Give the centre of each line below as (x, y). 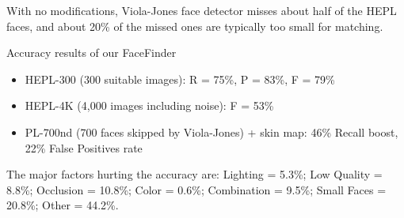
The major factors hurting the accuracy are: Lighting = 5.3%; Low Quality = (194, 174)
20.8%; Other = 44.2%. (63, 205)
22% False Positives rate (84, 147)
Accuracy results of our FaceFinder (91, 53)
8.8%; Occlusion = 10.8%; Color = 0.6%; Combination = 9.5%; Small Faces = (196, 189)
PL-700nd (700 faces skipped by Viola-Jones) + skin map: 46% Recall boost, (212, 132)
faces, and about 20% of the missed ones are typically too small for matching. (195, 26)
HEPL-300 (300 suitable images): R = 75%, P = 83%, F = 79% (180, 79)
